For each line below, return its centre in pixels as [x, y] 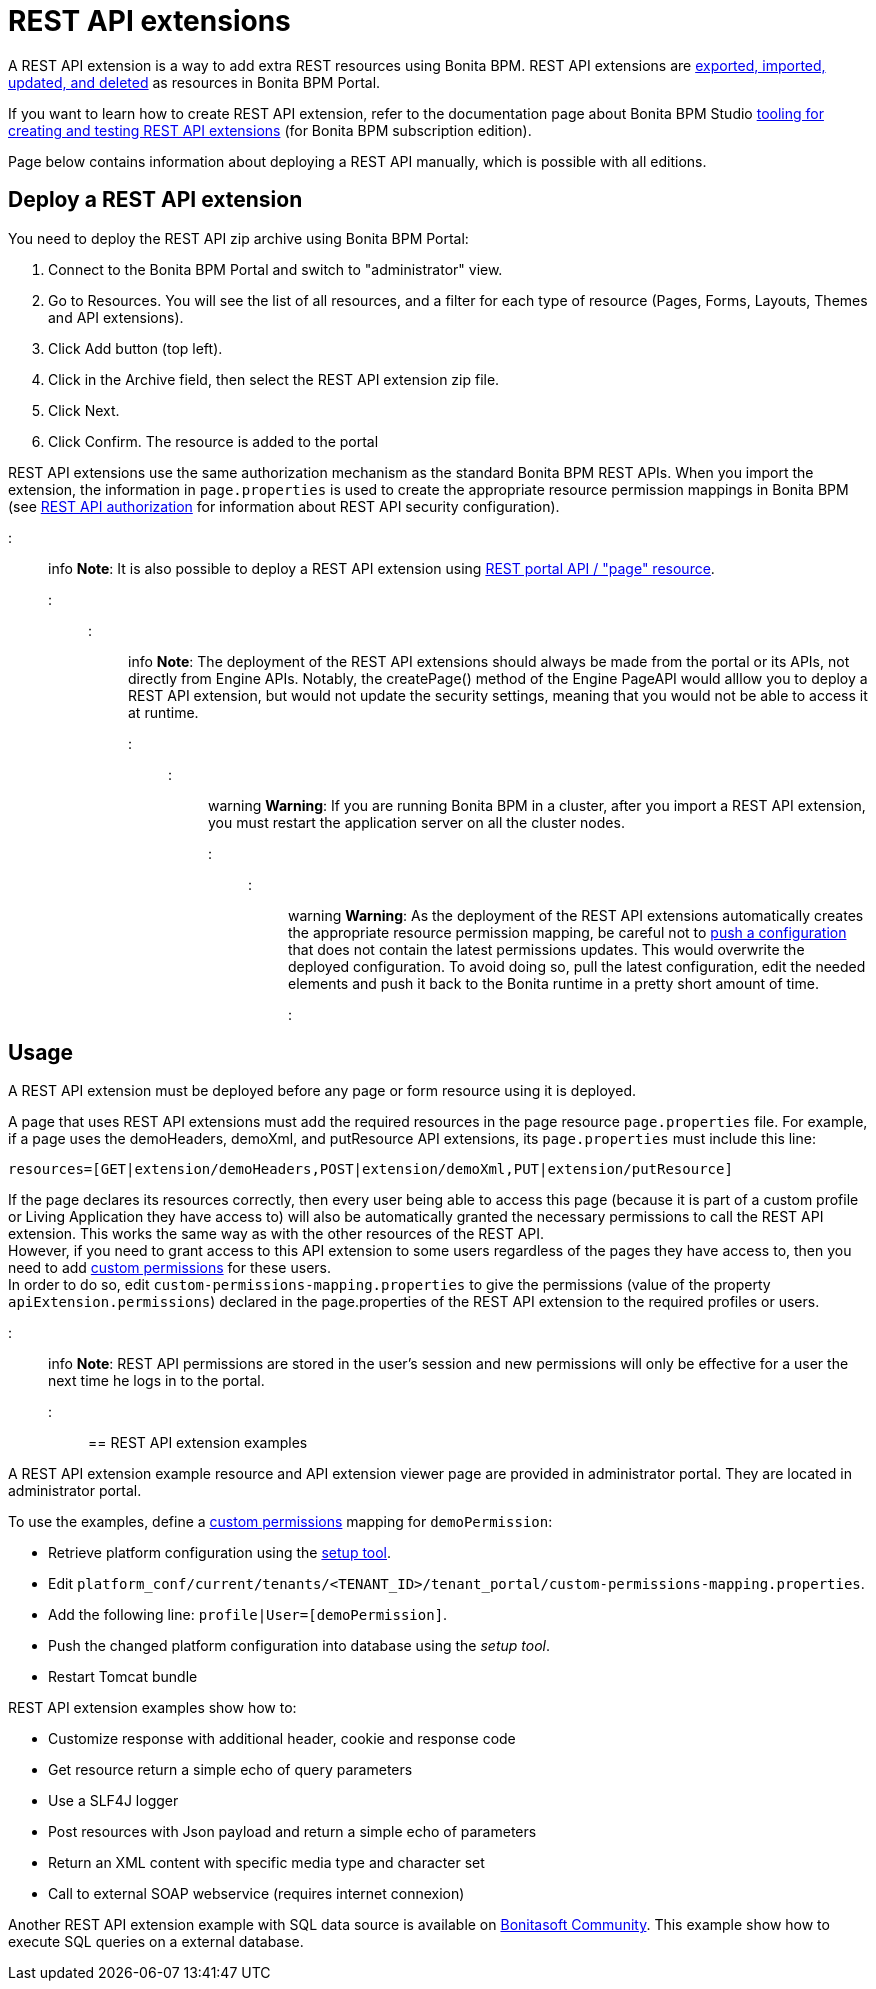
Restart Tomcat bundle [123, 1677]
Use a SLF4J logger [113, 1801]
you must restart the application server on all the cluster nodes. [416, 822]
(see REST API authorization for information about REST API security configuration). [284, 506]
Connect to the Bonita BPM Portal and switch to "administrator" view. [275, 269]
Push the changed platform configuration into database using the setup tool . [299, 1646]
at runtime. [163, 712]
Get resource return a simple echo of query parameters [230, 1770]
